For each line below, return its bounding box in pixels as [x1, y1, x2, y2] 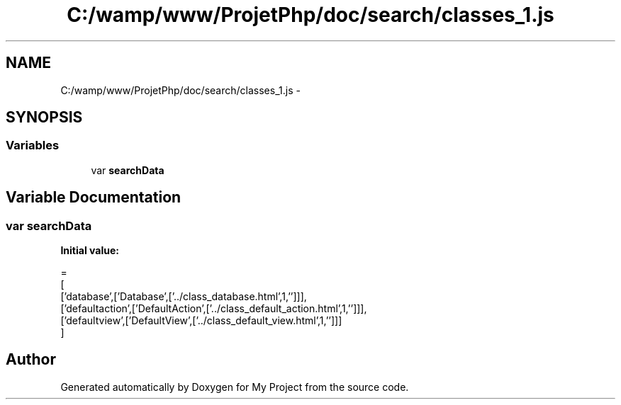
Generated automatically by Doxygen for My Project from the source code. [60, 380, 409, 393]
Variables [6, 138, 60, 153]
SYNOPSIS [6, 108, 83, 127]
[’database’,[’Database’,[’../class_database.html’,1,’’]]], [60, 290, 307, 303]
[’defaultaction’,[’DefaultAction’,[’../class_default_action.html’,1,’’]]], [60, 302, 367, 315]
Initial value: [60, 244, 119, 257]
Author [6, 350, 56, 369]
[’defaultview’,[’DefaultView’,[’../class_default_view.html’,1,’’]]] [60, 314, 342, 327]
